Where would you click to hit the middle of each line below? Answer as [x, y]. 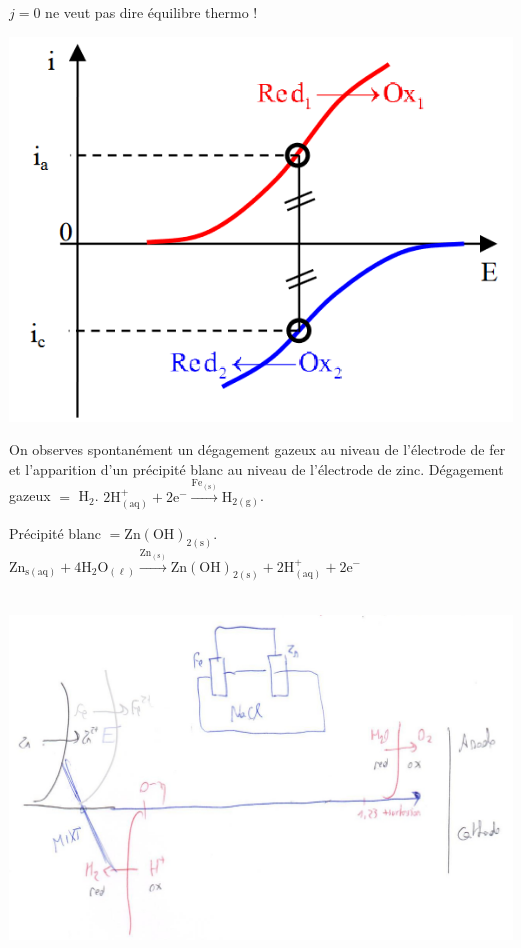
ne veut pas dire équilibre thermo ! [151, 12]
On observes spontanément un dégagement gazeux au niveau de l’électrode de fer [257, 449]
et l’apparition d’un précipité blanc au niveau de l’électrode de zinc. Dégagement [256, 468]
